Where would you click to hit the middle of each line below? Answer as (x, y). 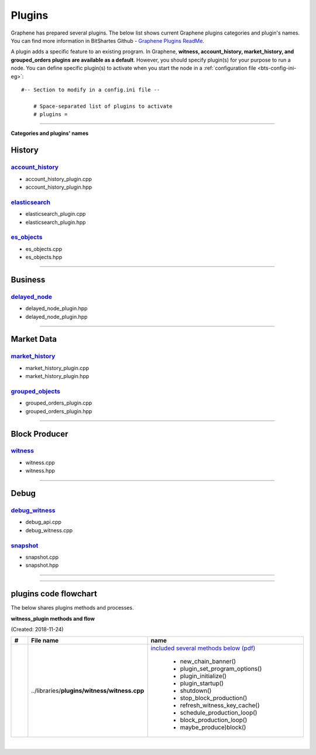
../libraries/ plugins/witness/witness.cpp (88, 691)
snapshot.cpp (42, 557)
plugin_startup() (202, 683)
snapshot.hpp (42, 565)
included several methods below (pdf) (203, 648)
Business (28, 279)
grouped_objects (36, 391)
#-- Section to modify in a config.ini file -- (91, 90)
